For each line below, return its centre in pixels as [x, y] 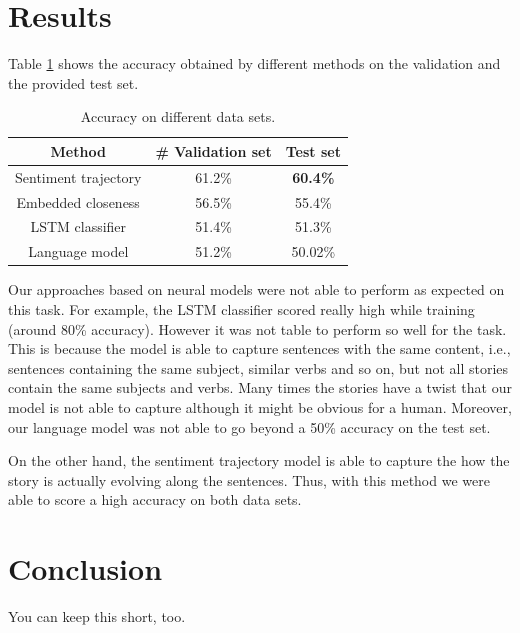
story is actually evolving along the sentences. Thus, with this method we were [249, 479]
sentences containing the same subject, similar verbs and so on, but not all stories [258, 367]
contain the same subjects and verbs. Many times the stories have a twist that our [260, 387]
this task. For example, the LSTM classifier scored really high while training [241, 308]
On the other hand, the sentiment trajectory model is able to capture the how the [259, 460]
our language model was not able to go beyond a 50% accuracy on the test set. [249, 426]
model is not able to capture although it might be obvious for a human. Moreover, [260, 406]
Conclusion [85, 568]
